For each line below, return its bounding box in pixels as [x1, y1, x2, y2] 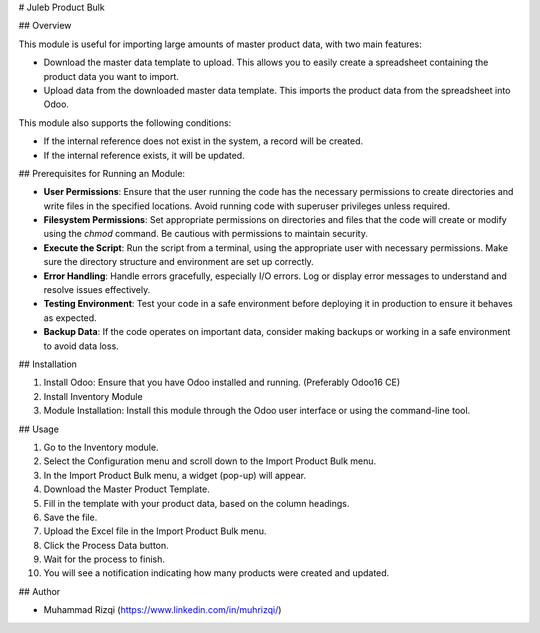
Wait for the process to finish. [43, 553, 165, 565]
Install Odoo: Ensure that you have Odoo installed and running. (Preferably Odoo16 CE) [43, 376, 401, 389]
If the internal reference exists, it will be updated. [43, 149, 245, 161]
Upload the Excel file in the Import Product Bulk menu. [43, 525, 267, 537]
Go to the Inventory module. [43, 441, 159, 453]
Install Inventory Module [43, 390, 144, 402]
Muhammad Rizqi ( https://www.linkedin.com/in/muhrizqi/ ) [43, 604, 282, 616]
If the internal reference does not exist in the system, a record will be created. [43, 135, 364, 147]
